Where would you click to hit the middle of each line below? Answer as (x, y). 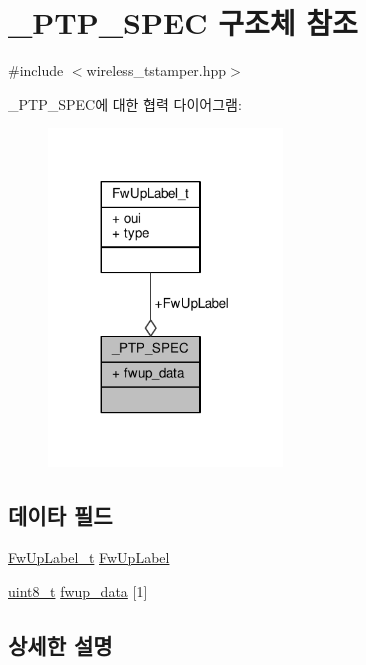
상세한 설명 (60, 644)
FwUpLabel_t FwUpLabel (89, 556)
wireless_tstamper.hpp (156, 70)
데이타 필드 (60, 515)
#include (36, 70)
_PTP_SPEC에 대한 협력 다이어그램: (125, 103)
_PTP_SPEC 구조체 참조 (183, 22)
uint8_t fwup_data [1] (78, 590)
